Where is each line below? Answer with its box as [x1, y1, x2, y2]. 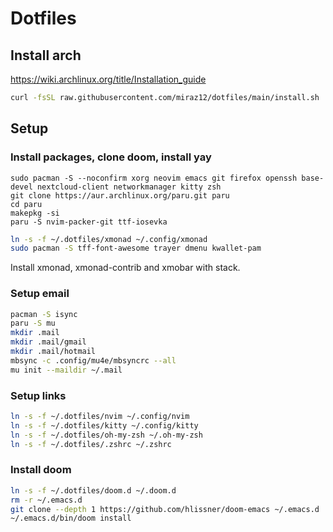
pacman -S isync [10, 309, 78, 319]
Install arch [10, 47, 82, 64]
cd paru [10, 199, 43, 209]
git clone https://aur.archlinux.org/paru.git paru [10, 190, 230, 201]
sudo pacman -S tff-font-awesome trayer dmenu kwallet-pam [10, 243, 262, 254]
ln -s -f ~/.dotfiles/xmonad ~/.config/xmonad [10, 234, 208, 244]
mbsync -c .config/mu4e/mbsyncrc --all [10, 355, 177, 366]
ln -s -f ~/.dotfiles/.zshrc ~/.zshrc [10, 439, 172, 449]
